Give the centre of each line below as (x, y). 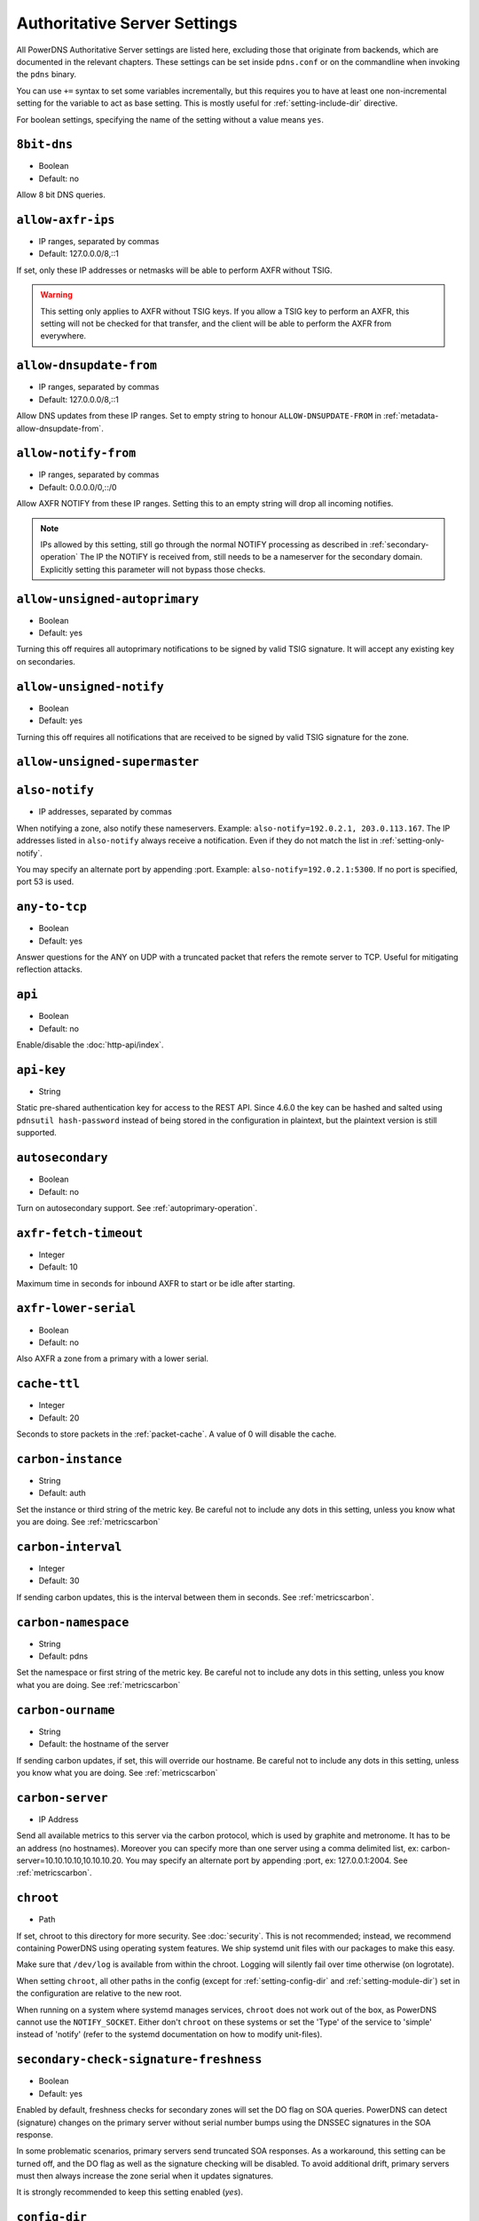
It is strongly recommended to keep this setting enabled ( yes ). (130, 2192)
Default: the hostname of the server (104, 1744)
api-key (41, 1070)
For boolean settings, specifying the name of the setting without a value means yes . (170, 119)
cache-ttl (48, 1384)
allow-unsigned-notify (90, 687)
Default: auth (62, 1493)
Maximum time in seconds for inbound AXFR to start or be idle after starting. (156, 1283)
